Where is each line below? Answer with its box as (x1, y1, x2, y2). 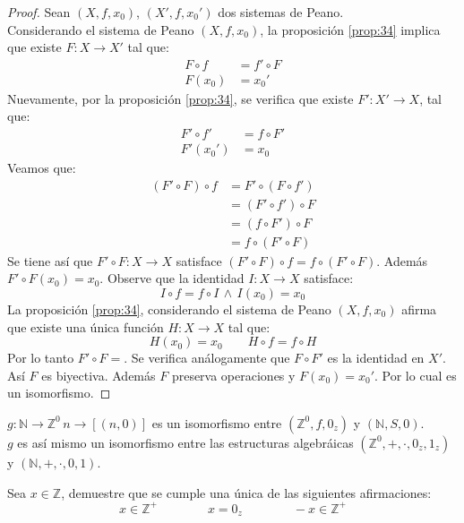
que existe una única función (7, 317, 164, 336)
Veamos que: (7, 159, 76, 177)
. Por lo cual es (374, 365, 457, 384)
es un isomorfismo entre (151, 413, 282, 432)
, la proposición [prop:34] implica (260, 20, 441, 39)
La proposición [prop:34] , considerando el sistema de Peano (7, 300, 331, 318)
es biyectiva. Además (41, 365, 156, 384)
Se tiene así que (7, 251, 93, 270)
